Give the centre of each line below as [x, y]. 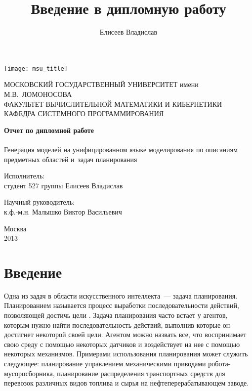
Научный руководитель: [39, 202]
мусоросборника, [29, 373]
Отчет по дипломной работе [49, 130]
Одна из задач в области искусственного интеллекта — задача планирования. [121, 295]
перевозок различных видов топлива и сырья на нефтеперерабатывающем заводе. [126, 383]
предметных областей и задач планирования [71, 159]
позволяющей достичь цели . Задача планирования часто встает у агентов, [116, 315]
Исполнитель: [24, 176]
